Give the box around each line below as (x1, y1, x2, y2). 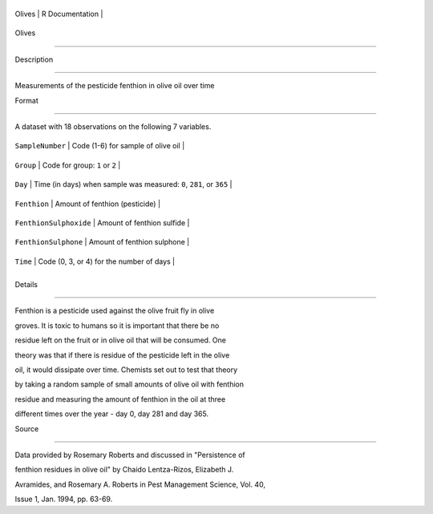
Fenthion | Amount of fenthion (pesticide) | (14, 199, 160, 208)
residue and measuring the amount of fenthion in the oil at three (14, 394, 226, 404)
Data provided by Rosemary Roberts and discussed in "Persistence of (14, 450, 245, 459)
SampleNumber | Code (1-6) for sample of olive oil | (14, 141, 185, 151)
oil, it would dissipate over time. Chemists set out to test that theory (14, 365, 238, 374)
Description (14, 55, 54, 64)
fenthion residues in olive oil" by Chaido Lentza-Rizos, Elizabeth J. (14, 465, 234, 475)
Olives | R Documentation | (14, 9, 103, 18)
